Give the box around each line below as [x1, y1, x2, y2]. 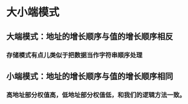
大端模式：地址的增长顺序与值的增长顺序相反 [6, 31, 173, 41]
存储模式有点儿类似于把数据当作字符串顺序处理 [6, 50, 143, 59]
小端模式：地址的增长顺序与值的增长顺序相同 [6, 71, 173, 81]
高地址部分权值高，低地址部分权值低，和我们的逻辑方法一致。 [6, 91, 186, 99]
